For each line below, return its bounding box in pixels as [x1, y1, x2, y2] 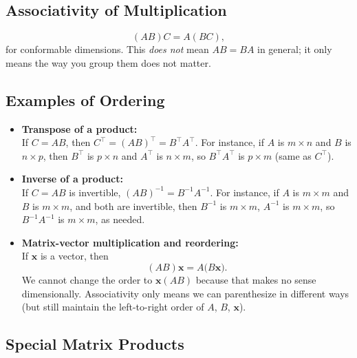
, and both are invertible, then [69, 198, 197, 213]
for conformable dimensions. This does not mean [6, 42, 209, 56]
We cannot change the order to [21, 272, 153, 286]
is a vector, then [40, 249, 109, 263]
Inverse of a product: [21, 171, 123, 186]
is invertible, [69, 185, 121, 199]
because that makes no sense [195, 272, 316, 286]
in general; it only [257, 42, 332, 56]
